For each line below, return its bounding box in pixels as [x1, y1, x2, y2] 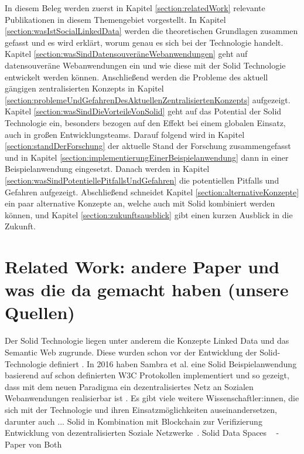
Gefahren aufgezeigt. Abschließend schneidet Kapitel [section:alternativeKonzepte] [5, 185, 299, 198]
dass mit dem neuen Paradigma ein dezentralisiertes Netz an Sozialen [5, 380, 254, 392]
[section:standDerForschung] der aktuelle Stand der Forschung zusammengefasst [5, 140, 291, 152]
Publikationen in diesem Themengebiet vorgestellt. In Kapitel [5, 13, 226, 25]
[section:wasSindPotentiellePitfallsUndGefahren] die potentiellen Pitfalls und [5, 174, 279, 186]
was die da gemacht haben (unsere [5, 277, 289, 301]
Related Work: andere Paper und [5, 255, 279, 279]
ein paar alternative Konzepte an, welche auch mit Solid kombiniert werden [5, 197, 275, 209]
